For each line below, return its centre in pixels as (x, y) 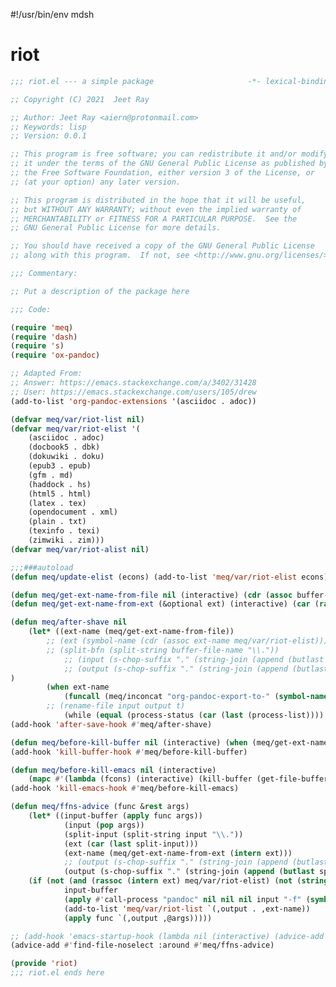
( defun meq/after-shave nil (69, 622)
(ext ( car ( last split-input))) (131, 844)
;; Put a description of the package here (100, 291)
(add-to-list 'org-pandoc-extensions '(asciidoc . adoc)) (133, 401)
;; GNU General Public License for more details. (116, 228)
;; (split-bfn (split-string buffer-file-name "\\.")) (163, 650)
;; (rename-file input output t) (116, 706)
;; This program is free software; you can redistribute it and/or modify (169, 154)
